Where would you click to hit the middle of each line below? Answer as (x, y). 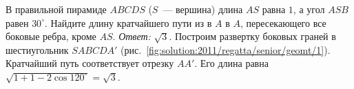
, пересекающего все (283, 22)
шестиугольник (37, 49)
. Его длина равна (231, 63)
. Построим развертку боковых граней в (252, 36)
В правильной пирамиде (56, 9)
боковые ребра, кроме (51, 36)
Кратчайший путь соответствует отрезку (90, 63)
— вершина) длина (203, 9)
